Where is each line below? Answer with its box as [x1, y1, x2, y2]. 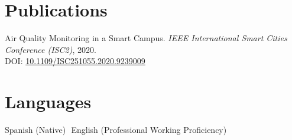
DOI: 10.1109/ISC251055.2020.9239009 [5, 55, 145, 67]
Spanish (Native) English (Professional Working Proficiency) [5, 124, 227, 136]
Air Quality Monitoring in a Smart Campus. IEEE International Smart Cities [5, 32, 287, 44]
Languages [5, 89, 92, 114]
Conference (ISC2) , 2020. [5, 43, 96, 55]
